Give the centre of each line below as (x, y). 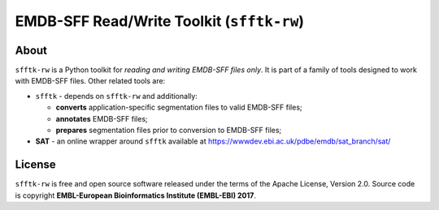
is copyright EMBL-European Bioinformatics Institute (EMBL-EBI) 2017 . (135, 195)
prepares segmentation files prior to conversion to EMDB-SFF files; (169, 131)
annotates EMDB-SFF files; (102, 118)
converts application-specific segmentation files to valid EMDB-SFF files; (179, 107)
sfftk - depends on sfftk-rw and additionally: (117, 96)
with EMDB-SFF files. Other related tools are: (90, 81)
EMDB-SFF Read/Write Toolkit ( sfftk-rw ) (160, 21)
